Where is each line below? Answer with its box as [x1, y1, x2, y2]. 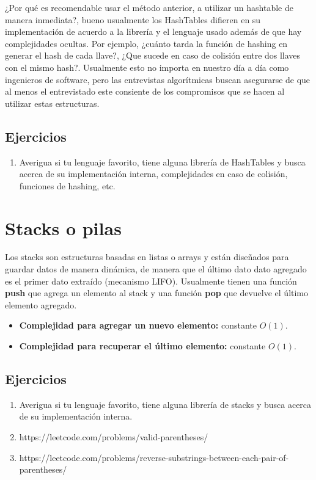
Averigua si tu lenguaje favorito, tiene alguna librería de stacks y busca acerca [19, 398, 312, 410]
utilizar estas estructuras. [5, 96, 100, 109]
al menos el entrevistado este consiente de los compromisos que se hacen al [5, 85, 285, 98]
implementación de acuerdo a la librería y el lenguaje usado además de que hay [5, 25, 302, 38]
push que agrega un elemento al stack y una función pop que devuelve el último [5, 286, 309, 299]
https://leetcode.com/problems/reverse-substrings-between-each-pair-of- [19, 451, 289, 464]
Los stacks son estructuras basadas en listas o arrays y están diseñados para [5, 250, 289, 263]
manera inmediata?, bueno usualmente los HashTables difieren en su [5, 13, 261, 26]
